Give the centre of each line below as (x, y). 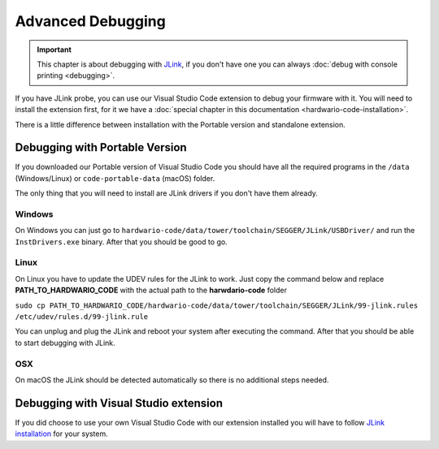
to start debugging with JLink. (65, 343)
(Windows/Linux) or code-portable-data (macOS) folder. (115, 178)
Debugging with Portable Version (101, 147)
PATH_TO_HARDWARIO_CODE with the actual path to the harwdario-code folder (151, 290)
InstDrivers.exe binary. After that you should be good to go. (121, 242)
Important (54, 50)
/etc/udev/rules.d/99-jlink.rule (82, 317)
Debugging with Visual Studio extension (119, 403)
